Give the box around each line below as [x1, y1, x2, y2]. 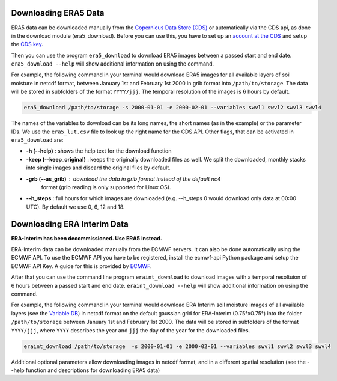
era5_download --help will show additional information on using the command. [11, 60, 214, 67]
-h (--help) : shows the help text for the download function [26, 147, 172, 154]
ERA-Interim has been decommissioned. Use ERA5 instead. [11, 234, 162, 242]
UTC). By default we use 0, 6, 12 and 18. [26, 203, 125, 210]
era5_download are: [11, 136, 64, 144]
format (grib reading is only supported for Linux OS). [41, 183, 171, 190]
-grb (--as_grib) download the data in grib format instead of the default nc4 [26, 175, 221, 183]
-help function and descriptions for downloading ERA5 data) [11, 367, 160, 374]
